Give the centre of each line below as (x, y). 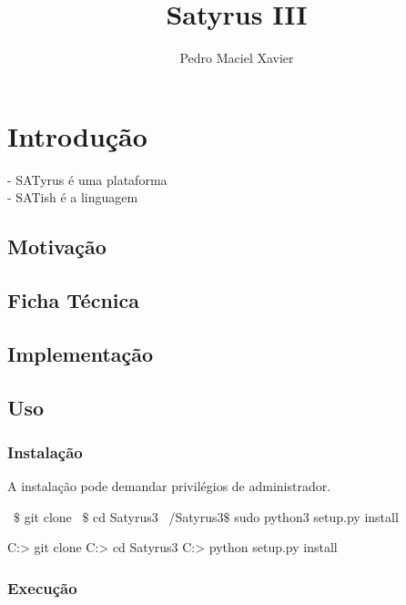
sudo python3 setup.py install (316, 516)
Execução (42, 587)
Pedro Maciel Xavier (237, 58)
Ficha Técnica (74, 300)
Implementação (81, 353)
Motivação (57, 246)
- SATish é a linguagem (73, 197)
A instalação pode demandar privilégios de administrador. (169, 486)
